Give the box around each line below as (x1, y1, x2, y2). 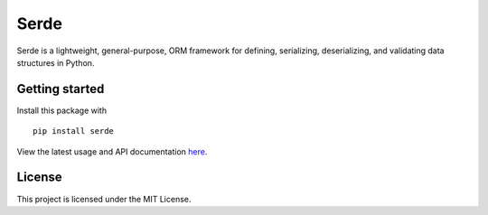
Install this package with (16, 105, 108, 116)
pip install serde (33, 126, 115, 136)
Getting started (16, 81, 105, 97)
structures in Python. (16, 57, 95, 68)
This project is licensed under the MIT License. (16, 193, 192, 204)
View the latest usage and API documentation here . (16, 145, 208, 157)
